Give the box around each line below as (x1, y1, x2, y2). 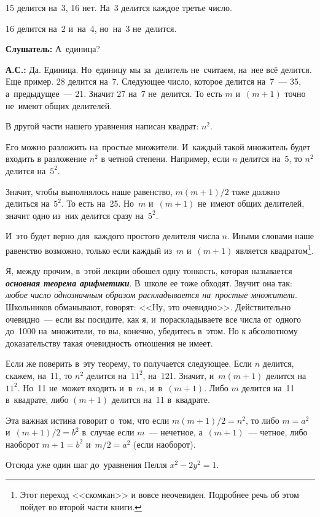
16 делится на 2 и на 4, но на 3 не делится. (6, 21, 177, 34)
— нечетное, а (149, 426, 203, 438)
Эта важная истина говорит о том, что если (6, 413, 170, 426)
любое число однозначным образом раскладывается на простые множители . (6, 288, 297, 301)
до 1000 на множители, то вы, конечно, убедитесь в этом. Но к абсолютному (6, 324, 298, 337)
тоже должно (232, 185, 280, 197)
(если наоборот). (133, 437, 196, 450)
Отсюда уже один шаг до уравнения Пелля (6, 458, 167, 471)
